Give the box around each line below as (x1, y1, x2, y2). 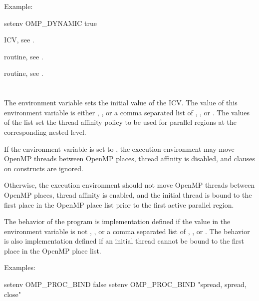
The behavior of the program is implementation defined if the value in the (4, 216, 231, 227)
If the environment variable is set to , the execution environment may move (4, 143, 235, 154)
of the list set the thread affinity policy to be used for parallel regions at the (4, 117, 237, 127)
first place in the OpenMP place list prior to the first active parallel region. (4, 199, 234, 210)
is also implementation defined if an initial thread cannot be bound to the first (4, 236, 245, 246)
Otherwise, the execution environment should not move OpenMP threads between (4, 180, 255, 190)
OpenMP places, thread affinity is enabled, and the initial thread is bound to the (4, 189, 252, 200)
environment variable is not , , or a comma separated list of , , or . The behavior (4, 226, 250, 236)
